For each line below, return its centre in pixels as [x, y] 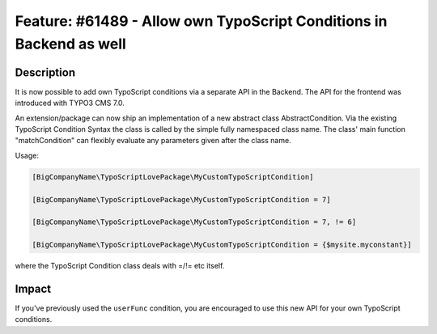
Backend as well [71, 44]
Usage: [27, 155]
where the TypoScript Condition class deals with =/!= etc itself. [120, 266]
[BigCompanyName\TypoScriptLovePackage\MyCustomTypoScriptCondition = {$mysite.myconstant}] [222, 245]
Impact [33, 288]
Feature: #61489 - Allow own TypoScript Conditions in [201, 21]
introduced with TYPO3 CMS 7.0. [70, 103]
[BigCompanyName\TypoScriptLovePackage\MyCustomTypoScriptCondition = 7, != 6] [194, 222]
